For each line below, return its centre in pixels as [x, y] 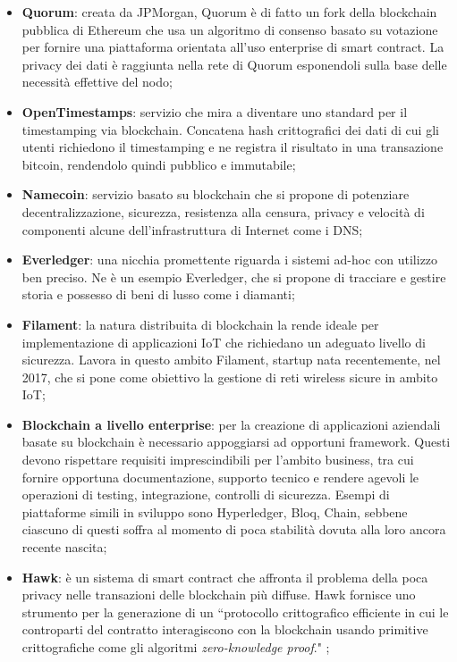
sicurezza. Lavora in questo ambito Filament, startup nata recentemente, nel [231, 360]
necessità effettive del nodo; [97, 82]
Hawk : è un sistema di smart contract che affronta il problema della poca [225, 577]
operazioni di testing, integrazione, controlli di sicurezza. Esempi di [206, 494]
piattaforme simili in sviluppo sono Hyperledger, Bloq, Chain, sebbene [215, 511]
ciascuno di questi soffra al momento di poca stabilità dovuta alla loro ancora [234, 529]
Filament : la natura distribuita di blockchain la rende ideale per [200, 324]
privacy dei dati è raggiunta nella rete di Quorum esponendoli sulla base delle [234, 64]
